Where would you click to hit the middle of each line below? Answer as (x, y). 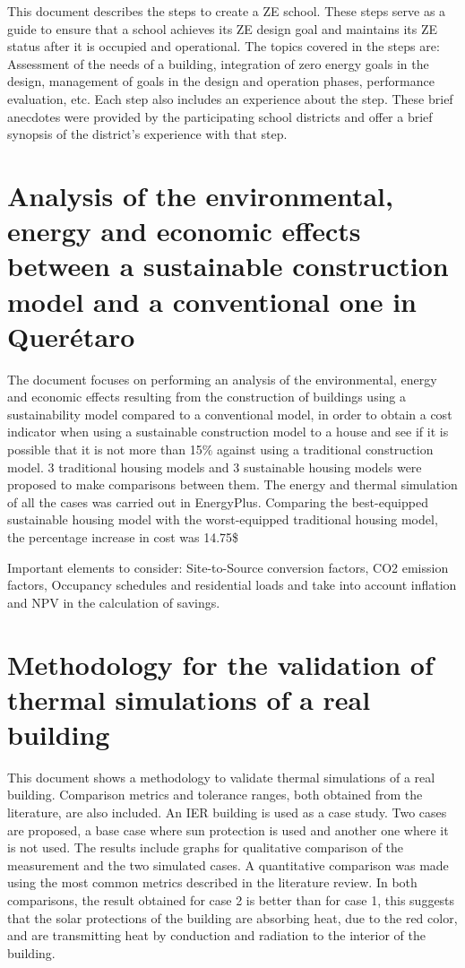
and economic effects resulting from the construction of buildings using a (207, 397)
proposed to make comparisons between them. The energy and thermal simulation (232, 484)
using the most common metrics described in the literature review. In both (212, 882)
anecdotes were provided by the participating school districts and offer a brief (220, 116)
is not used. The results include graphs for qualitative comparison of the (206, 847)
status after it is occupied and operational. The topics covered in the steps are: (224, 46)
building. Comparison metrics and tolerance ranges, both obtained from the (215, 795)
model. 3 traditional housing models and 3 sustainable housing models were (215, 467)
